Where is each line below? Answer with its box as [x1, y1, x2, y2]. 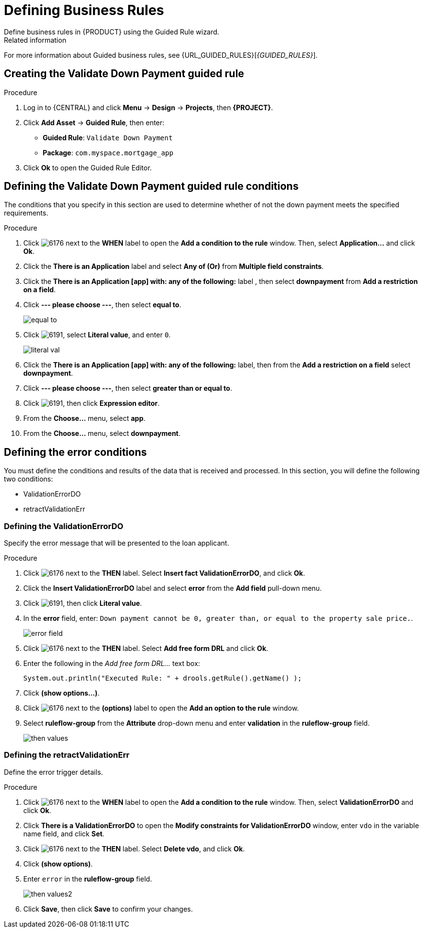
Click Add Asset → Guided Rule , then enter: [23, 118, 165, 127]
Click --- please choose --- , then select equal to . [23, 300, 182, 309]
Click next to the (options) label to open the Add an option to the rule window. [23, 704, 299, 713]
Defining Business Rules [4, 2, 164, 18]
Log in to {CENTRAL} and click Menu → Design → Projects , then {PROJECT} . [23, 103, 273, 112]
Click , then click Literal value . [23, 599, 142, 608]
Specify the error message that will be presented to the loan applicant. [4, 539, 229, 548]
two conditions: [4, 475, 53, 483]
